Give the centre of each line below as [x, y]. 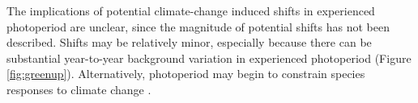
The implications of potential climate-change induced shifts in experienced [191, 10]
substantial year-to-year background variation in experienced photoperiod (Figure [209, 58]
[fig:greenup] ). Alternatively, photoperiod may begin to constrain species [186, 74]
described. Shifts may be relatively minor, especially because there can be [189, 42]
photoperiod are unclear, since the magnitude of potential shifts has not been [198, 26]
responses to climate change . [79, 89]
